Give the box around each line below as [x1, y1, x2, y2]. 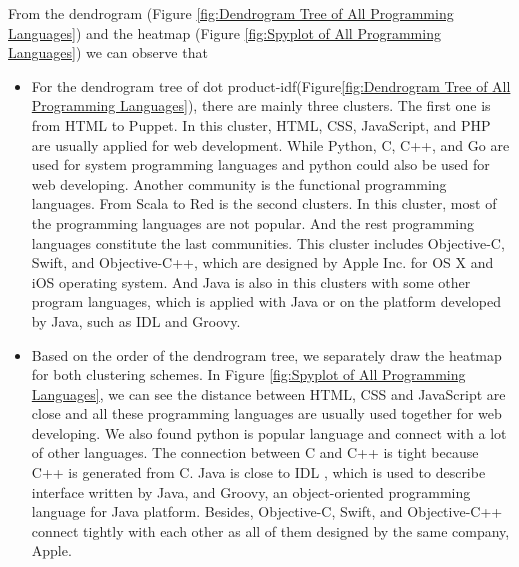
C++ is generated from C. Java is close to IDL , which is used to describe [31, 462, 486, 483]
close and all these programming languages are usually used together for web [31, 403, 502, 424]
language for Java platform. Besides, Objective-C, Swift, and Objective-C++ [31, 501, 503, 522]
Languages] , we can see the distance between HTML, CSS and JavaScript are [31, 383, 506, 404]
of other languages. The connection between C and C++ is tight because [31, 442, 479, 463]
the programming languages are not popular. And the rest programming [31, 212, 475, 233]
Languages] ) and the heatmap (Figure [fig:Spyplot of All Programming [8, 22, 441, 43]
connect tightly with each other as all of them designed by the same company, [31, 520, 510, 541]
